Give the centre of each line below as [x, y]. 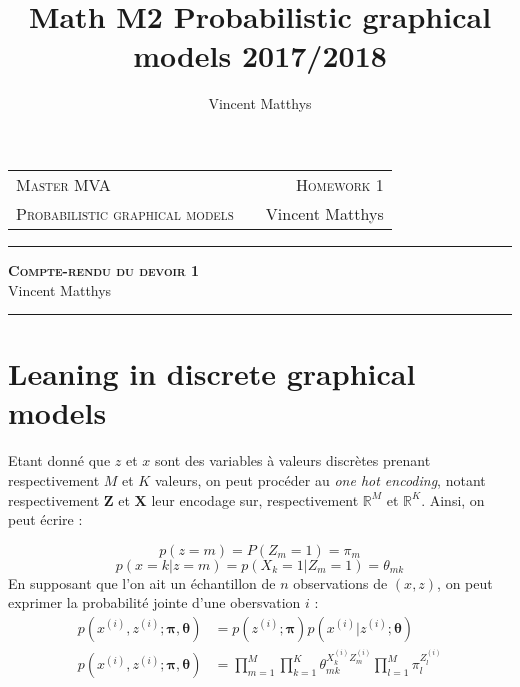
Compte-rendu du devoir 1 [104, 269]
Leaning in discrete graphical [212, 373]
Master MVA [63, 184]
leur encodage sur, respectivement [255, 499]
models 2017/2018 [260, 55]
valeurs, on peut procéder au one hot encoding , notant [320, 480]
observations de [340, 582]
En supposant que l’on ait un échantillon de [142, 582]
